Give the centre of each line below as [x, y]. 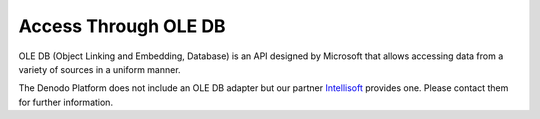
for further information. [66, 102]
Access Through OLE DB [122, 26]
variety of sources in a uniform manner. [99, 69]
